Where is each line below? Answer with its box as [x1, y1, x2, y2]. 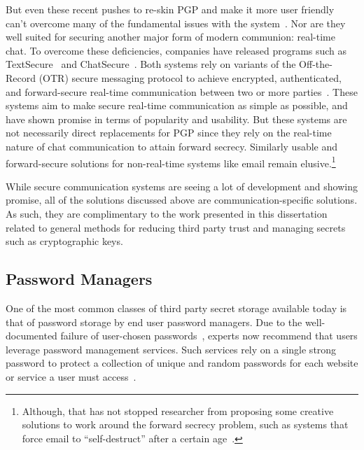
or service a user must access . [6, 369, 136, 384]
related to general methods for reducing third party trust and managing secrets [6, 220, 346, 234]
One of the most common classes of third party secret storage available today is [6, 300, 347, 315]
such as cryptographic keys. [6, 234, 123, 248]
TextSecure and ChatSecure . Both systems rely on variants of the [6, 57, 296, 71]
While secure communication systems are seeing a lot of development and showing [6, 178, 358, 193]
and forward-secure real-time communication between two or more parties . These [6, 84, 358, 99]
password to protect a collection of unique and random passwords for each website [6, 356, 358, 370]
